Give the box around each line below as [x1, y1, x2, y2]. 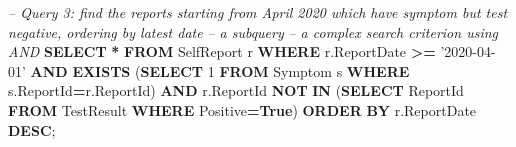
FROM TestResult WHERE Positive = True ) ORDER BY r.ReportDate [8, 99, 477, 120]
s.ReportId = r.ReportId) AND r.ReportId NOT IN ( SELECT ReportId [8, 80, 464, 101]
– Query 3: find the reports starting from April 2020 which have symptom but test [8, 2, 508, 22]
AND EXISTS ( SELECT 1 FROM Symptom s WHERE [30, 60, 410, 81]
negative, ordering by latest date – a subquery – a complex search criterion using [8, 21, 499, 42]
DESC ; [8, 119, 56, 140]
